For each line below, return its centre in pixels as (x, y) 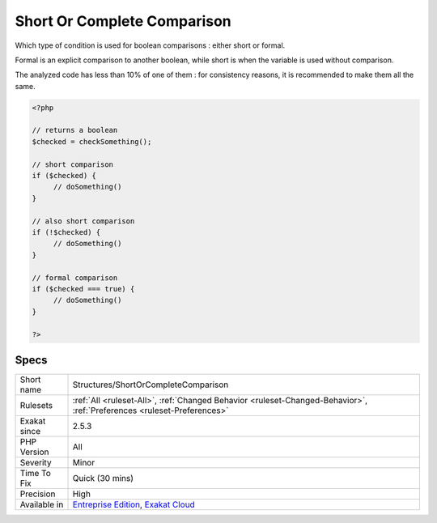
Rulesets (36, 406)
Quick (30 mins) (103, 478)
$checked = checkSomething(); (92, 141)
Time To (36, 474)
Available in (42, 504)
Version (34, 452)
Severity (36, 463)
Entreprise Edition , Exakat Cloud (134, 504)
